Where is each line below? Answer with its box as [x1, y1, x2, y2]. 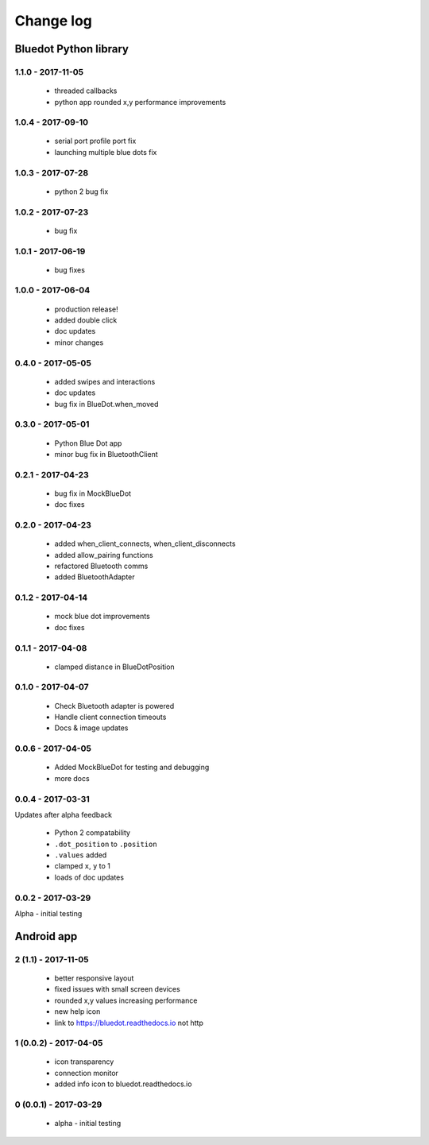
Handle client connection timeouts [54, 712, 167, 722]
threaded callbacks [54, 86, 118, 95]
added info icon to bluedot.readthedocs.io [54, 1079, 192, 1089]
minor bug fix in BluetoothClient [54, 449, 158, 458]
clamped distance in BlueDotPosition [54, 662, 175, 671]
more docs [54, 773, 91, 783]
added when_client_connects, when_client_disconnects [54, 539, 236, 548]
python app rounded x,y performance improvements [54, 97, 226, 106]
